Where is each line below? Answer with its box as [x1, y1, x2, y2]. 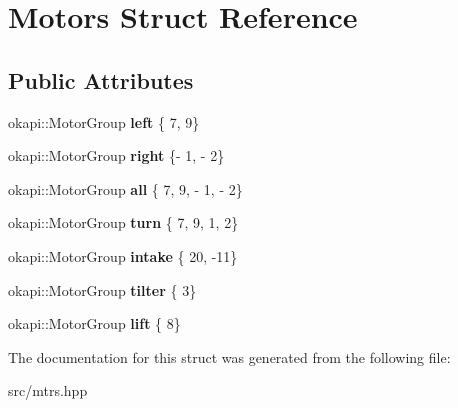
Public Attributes [8, 64, 194, 95]
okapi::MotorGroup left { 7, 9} [8, 111, 200, 132]
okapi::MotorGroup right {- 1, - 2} [8, 145, 225, 166]
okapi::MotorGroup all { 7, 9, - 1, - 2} [8, 178, 243, 199]
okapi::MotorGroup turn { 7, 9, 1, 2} [8, 212, 239, 233]
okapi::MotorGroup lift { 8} [8, 313, 181, 334]
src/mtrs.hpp [8, 380, 88, 401]
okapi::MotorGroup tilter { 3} [8, 279, 197, 300]
